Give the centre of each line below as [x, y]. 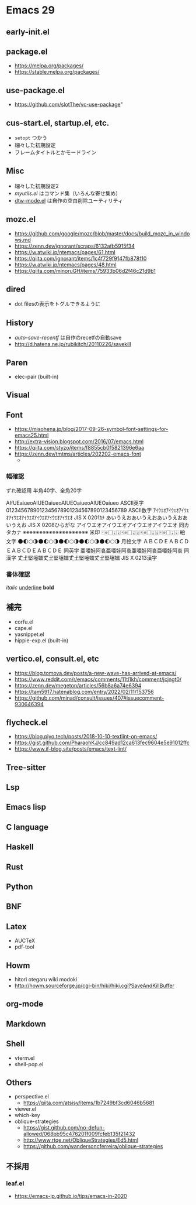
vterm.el [24, 1058]
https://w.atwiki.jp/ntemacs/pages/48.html [65, 265]
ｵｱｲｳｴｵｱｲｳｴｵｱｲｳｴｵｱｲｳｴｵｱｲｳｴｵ [39, 517]
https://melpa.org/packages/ [49, 66]
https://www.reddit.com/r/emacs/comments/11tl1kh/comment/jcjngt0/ [98, 679]
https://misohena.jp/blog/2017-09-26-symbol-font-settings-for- [91, 429]
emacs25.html [32, 435]
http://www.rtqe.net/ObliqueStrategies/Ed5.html [81, 1140]
